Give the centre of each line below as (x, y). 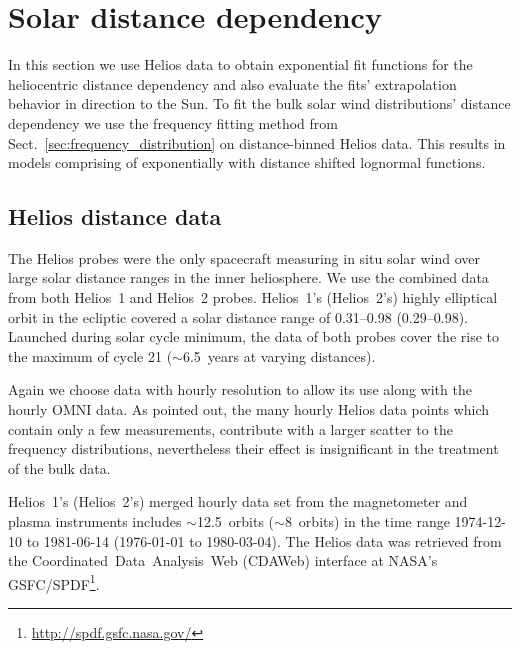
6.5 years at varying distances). (279, 355)
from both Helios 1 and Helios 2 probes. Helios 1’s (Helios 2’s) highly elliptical (253, 297)
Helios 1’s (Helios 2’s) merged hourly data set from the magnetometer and (238, 501)
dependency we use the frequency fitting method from (173, 122)
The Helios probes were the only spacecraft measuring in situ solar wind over (244, 257)
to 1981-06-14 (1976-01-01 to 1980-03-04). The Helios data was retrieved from (264, 540)
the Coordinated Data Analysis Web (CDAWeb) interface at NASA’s (223, 560)
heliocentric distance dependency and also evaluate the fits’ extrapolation (232, 83)
